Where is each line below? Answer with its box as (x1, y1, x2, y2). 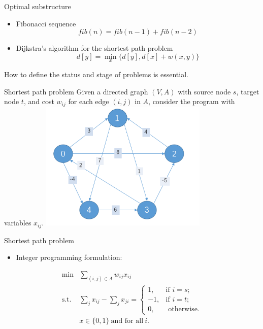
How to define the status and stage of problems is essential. (4, 69, 188, 79)
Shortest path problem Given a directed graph (4, 86, 148, 96)
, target (236, 86, 259, 96)
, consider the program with (148, 96, 235, 107)
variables (4, 217, 31, 228)
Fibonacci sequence (16, 18, 76, 28)
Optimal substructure (4, 1, 71, 11)
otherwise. (168, 305, 200, 313)
